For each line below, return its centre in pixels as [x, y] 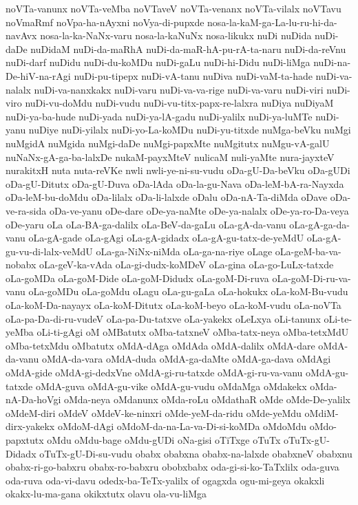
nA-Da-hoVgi [33, 399]
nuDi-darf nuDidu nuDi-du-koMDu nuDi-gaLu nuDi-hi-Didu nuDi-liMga [158, 62]
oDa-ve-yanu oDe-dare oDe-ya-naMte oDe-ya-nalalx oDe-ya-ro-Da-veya [199, 210]
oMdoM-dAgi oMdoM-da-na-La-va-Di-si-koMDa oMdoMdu [182, 426]
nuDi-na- [332, 62]
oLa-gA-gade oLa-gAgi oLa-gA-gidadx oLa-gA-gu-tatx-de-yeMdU [166, 238]
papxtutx [25, 440]
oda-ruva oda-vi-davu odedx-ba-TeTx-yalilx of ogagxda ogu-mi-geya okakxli [165, 480]
